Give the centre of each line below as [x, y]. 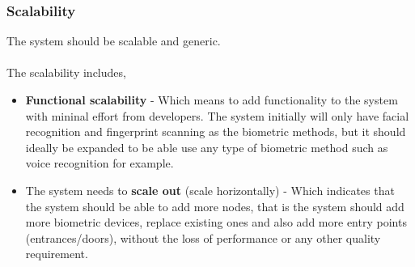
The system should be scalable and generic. [114, 41]
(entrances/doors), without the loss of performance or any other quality [203, 237]
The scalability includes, [66, 72]
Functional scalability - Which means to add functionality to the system [212, 100]
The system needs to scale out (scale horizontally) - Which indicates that [210, 190]
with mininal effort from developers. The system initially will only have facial [217, 115]
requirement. [57, 254]
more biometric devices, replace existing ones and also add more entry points [216, 222]
